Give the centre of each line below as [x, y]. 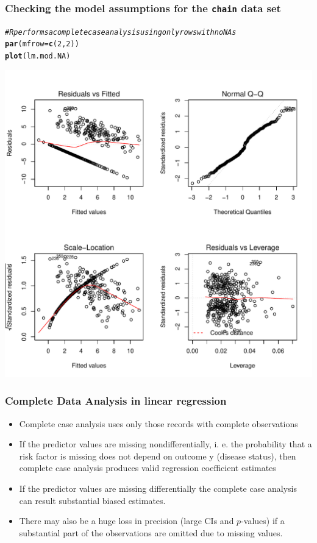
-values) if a [263, 521]
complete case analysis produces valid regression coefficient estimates [148, 468]
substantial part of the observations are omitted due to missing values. [151, 532]
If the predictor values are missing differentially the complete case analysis [158, 488]
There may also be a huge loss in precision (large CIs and [126, 521]
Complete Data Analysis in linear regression [116, 401]
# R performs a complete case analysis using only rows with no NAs [121, 32]
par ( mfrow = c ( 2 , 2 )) [42, 44]
